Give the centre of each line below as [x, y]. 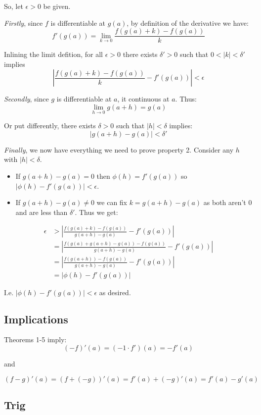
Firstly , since [23, 23]
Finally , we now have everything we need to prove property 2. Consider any [119, 149]
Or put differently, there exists [50, 126]
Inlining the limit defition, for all [53, 54]
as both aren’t [225, 202]
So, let [14, 6]
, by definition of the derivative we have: [188, 23]
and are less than [42, 212]
